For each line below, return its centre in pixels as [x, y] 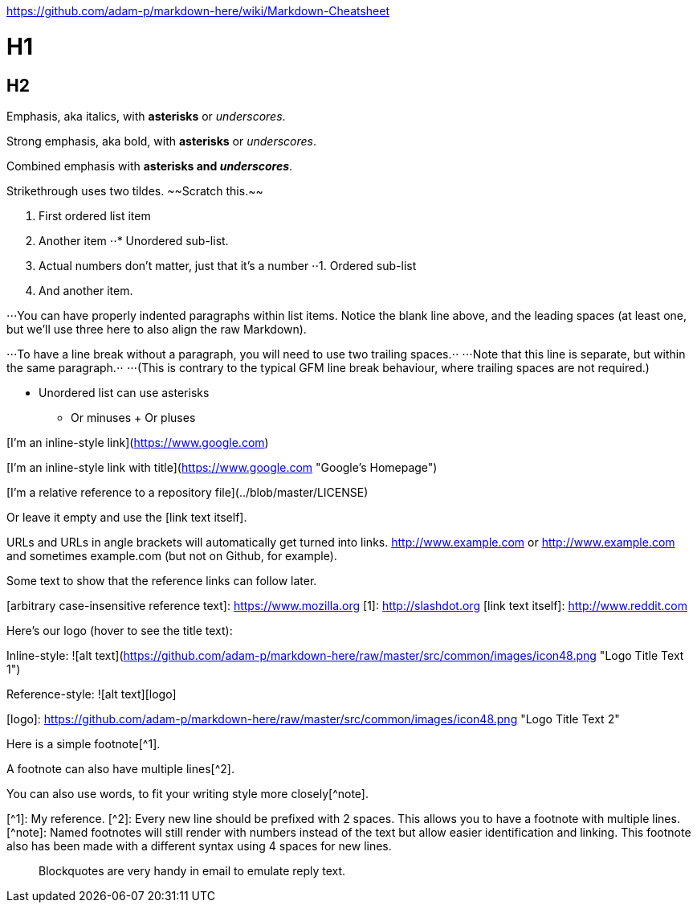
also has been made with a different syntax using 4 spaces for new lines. [199, 846]
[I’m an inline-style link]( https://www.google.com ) [138, 442]
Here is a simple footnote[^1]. [84, 743]
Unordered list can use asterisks [124, 392]
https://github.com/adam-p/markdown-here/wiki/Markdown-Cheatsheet [198, 11]
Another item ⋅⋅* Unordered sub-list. [134, 240]
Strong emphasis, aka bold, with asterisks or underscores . [161, 141]
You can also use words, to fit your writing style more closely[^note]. [188, 793]
